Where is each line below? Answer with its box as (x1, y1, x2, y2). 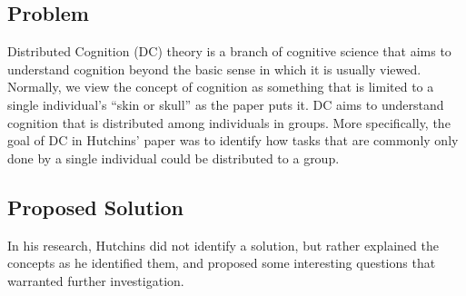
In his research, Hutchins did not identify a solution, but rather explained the (7, 235, 439, 254)
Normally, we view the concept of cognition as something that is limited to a (7, 77, 434, 96)
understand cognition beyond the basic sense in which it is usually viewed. (7, 59, 421, 78)
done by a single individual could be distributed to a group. (7, 148, 340, 167)
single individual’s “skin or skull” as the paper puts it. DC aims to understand (7, 94, 444, 113)
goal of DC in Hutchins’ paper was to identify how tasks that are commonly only (7, 131, 459, 150)
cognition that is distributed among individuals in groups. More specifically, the (7, 113, 451, 132)
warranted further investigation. (7, 271, 184, 290)
